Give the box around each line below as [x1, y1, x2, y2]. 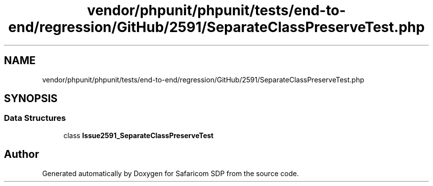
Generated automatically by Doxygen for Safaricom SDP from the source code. [42, 169, 299, 178]
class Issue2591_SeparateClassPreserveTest [63, 131, 214, 140]
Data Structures [4, 113, 66, 123]
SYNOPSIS [4, 92, 58, 105]
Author [4, 148, 39, 161]
